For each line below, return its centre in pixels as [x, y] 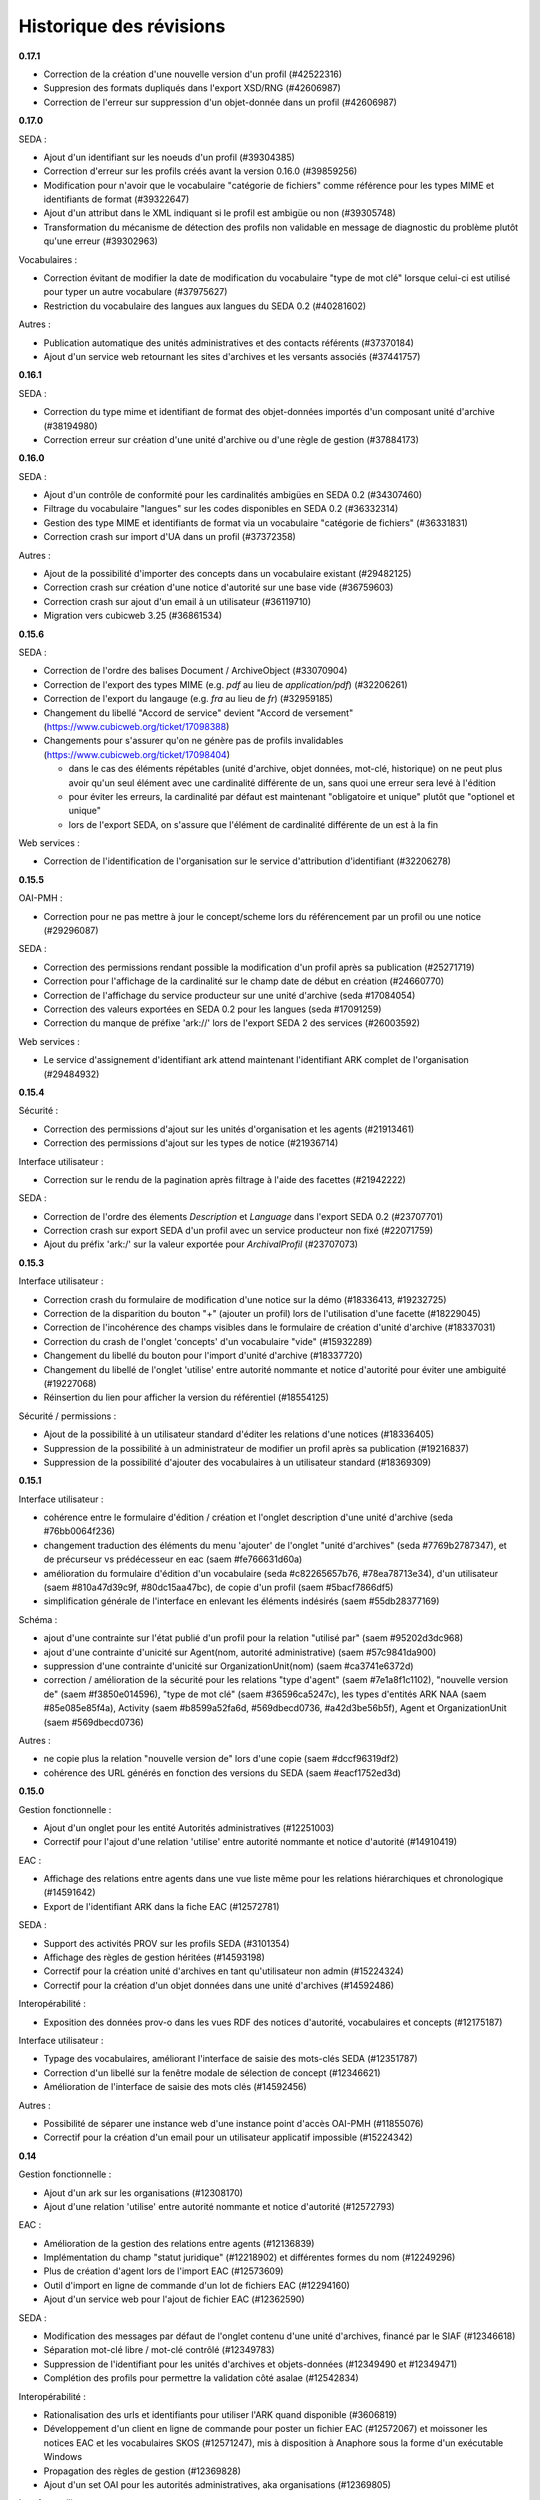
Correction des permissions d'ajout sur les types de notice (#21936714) [191, 1143]
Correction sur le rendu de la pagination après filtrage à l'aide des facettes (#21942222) [225, 1179]
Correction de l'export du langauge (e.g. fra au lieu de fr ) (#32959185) [188, 699]
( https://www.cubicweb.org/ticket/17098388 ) [136, 726]
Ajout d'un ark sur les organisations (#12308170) [143, 2192]
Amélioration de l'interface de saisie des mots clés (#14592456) [175, 2087]
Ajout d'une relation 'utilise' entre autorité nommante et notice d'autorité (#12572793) [219, 2206]
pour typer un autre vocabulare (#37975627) [135, 292]
